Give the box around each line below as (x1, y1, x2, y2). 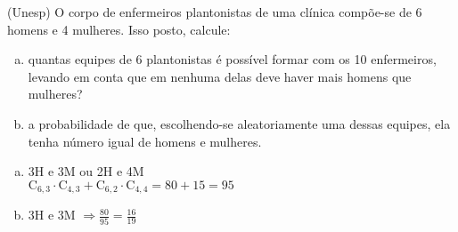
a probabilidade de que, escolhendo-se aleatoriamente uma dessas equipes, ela (28, 114, 451, 132)
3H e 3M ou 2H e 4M (28, 162, 144, 180)
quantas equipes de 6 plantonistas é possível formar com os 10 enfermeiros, (28, 50, 437, 68)
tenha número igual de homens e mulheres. (28, 132, 262, 150)
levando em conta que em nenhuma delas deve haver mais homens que (28, 67, 412, 85)
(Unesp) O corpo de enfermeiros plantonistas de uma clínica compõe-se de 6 (7, 3, 422, 20)
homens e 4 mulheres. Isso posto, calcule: (7, 20, 231, 38)
